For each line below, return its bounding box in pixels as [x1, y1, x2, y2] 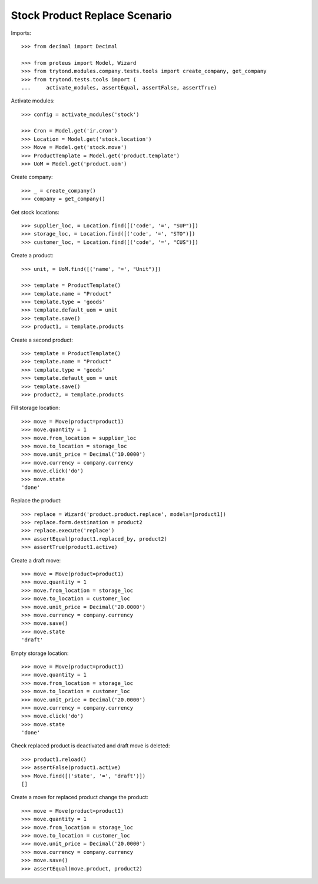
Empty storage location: [11, 650, 69, 657]
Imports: [11, 29, 32, 37]
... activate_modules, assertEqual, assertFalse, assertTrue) [21, 84, 217, 91]
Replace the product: [11, 497, 62, 504]
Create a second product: [11, 336, 73, 343]
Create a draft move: [11, 557, 61, 564]
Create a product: [11, 252, 54, 259]
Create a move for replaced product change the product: [11, 794, 148, 801]
